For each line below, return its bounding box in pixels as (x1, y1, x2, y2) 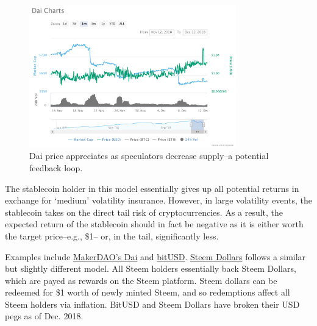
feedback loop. (29, 161, 83, 174)
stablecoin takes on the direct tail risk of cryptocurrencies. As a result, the (5, 205, 283, 218)
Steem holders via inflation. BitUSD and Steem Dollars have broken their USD (5, 297, 300, 310)
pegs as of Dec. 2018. (5, 310, 84, 322)
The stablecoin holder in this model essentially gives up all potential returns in (5, 182, 299, 194)
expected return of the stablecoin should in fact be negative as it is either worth (5, 218, 304, 230)
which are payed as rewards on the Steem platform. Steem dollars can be (5, 274, 277, 286)
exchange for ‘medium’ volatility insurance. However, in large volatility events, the (5, 194, 312, 207)
